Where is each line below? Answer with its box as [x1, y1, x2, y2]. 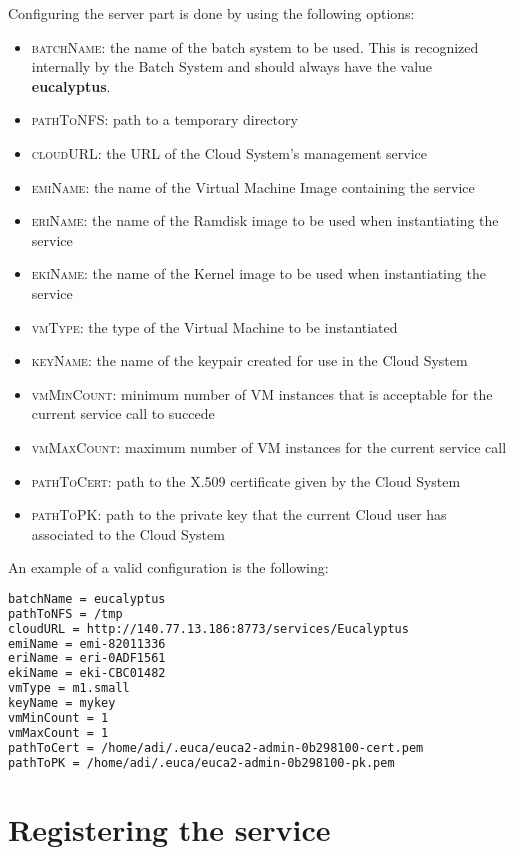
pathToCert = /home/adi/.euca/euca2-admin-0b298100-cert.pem [8, 740, 424, 755]
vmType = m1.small [8, 681, 130, 696]
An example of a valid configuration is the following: [8, 557, 329, 578]
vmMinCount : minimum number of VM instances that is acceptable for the [31, 383, 493, 404]
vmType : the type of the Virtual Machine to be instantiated [31, 316, 398, 337]
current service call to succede [31, 403, 215, 424]
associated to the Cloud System [31, 523, 225, 544]
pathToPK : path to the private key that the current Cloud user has [31, 504, 447, 525]
